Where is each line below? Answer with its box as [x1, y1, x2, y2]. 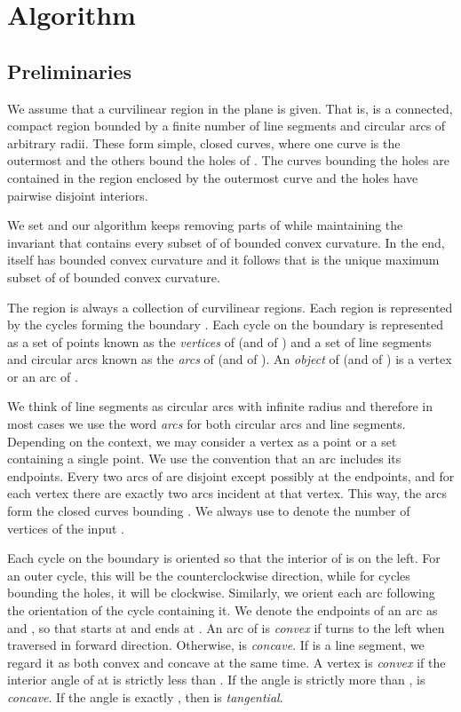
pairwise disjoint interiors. [7, 186, 148, 204]
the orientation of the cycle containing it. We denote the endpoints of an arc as [7, 601, 438, 620]
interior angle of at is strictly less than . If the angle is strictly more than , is [7, 670, 425, 689]
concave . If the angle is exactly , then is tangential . [7, 687, 283, 706]
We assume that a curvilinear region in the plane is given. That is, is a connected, [7, 99, 453, 117]
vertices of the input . [7, 518, 124, 537]
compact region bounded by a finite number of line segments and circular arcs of [7, 116, 446, 135]
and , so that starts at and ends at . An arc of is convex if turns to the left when [7, 618, 445, 637]
